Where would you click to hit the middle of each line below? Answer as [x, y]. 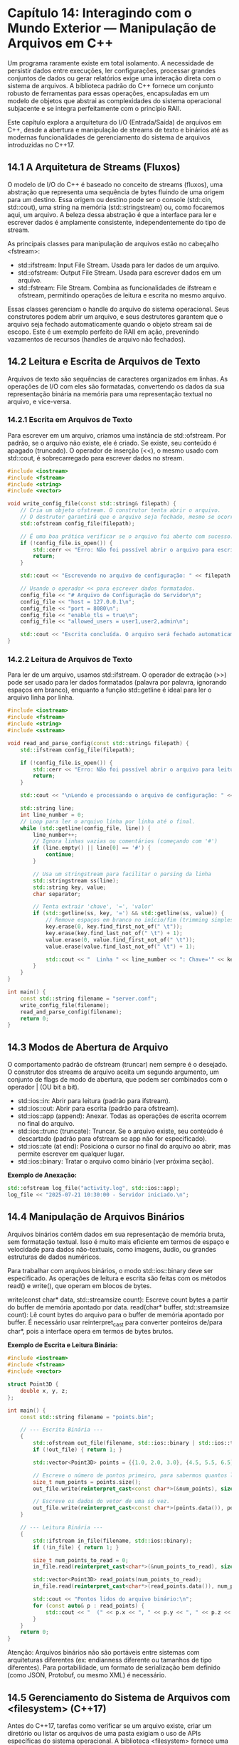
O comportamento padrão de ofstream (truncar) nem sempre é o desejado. [117, 1065]
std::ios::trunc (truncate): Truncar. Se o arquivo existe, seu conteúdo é [121, 1131]
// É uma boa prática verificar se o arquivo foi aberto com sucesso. [127, 536]
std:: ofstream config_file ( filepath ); [78, 523]
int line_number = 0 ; [52, 815]
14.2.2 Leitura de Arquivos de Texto [70, 660]
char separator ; [57, 894]
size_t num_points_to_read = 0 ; [81, 1560]
